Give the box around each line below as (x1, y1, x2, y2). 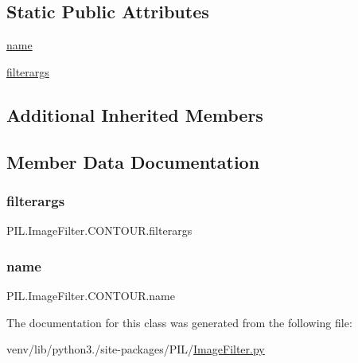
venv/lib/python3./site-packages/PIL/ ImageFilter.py (6, 341, 265, 357)
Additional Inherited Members (6, 102, 263, 127)
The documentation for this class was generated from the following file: (6, 314, 352, 330)
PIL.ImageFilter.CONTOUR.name (6, 287, 175, 303)
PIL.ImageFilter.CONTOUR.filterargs (6, 222, 193, 239)
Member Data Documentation (6, 149, 260, 174)
